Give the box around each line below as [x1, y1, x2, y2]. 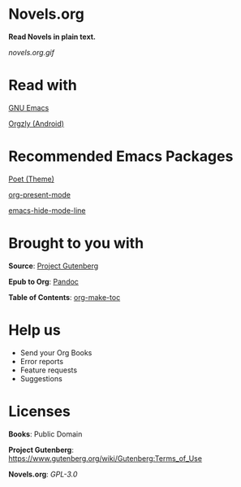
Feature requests [19, 365, 78, 375]
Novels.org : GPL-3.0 [8, 469, 78, 479]
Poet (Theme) [8, 174, 55, 184]
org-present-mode [8, 189, 71, 199]
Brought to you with [8, 234, 144, 252]
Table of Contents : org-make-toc [8, 292, 121, 302]
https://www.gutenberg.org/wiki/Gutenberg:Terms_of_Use [8, 453, 203, 463]
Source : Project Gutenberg [8, 261, 99, 271]
